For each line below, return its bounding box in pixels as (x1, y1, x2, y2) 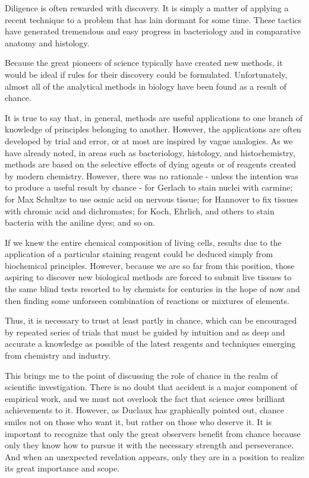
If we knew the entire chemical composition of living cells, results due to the (5, 236, 282, 248)
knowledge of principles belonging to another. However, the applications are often (5, 123, 301, 135)
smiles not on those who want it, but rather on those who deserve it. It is (5, 416, 272, 428)
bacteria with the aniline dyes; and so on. (5, 216, 155, 229)
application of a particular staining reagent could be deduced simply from (5, 248, 273, 260)
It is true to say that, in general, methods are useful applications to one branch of (5, 111, 303, 124)
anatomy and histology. (5, 36, 90, 49)
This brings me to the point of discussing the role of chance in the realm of (5, 369, 278, 381)
